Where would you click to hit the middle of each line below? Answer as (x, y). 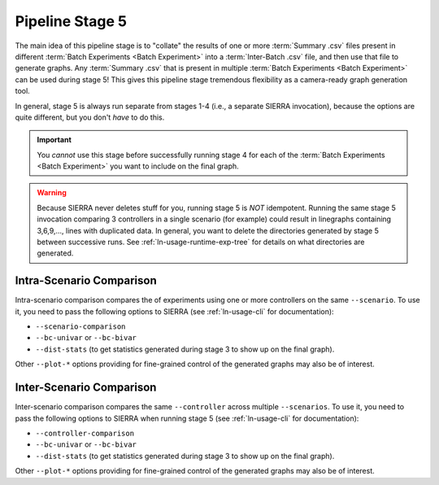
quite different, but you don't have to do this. (90, 117)
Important (54, 140)
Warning (52, 193)
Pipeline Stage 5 (71, 21)
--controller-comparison (85, 433)
